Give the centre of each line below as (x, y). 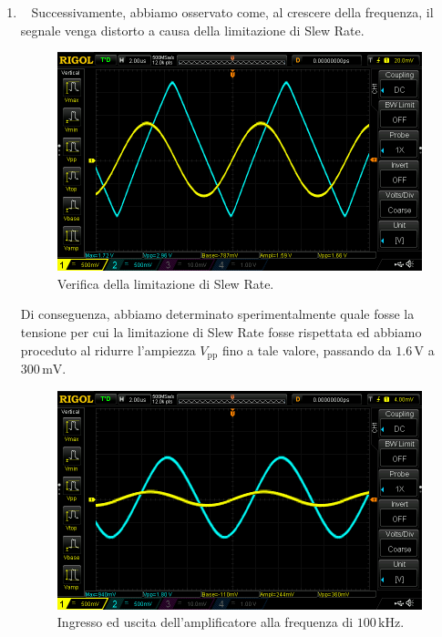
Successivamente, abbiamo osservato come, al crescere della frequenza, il (232, 12)
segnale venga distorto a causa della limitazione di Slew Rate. (192, 30)
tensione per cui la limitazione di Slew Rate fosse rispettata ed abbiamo (221, 332)
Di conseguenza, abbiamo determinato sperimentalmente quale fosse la (217, 314)
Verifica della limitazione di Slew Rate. (165, 283)
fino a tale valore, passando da (307, 349)
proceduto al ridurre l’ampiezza (108, 349)
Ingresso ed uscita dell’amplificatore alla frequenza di (205, 622)
